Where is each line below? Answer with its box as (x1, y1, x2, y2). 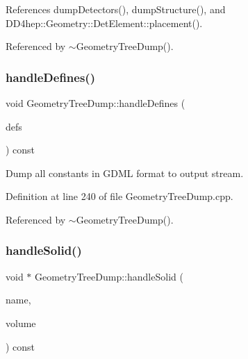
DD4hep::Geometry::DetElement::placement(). (6, 15, 203, 30)
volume (6, 315, 36, 330)
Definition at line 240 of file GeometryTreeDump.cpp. (6, 189, 233, 203)
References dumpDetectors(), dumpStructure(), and (6, 2, 226, 16)
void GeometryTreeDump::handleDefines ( (6, 96, 185, 110)
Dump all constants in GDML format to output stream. (6, 165, 244, 180)
